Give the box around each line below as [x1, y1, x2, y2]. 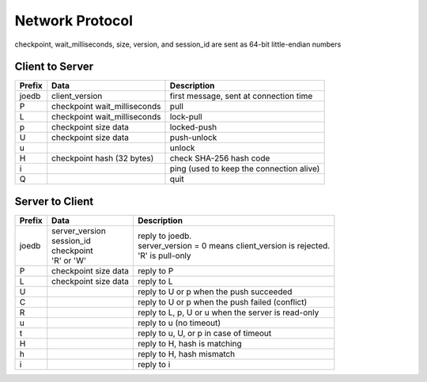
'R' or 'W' [51, 255, 87, 266]
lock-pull [169, 112, 202, 123]
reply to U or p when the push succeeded [137, 286, 293, 297]
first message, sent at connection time [169, 91, 313, 102]
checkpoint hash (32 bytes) [51, 153, 154, 164]
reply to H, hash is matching [137, 338, 242, 349]
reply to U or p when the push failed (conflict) [137, 297, 308, 308]
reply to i [137, 358, 171, 369]
